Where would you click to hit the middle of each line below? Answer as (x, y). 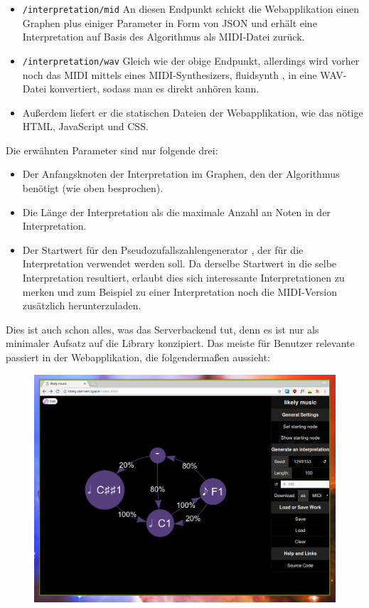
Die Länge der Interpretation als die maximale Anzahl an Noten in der (176, 212)
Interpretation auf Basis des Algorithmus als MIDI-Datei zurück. (164, 37)
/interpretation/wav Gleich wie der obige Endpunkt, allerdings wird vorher (191, 60)
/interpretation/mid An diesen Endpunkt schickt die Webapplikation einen (191, 9)
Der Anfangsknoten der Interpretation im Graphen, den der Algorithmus (181, 174)
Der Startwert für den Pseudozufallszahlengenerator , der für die (163, 249)
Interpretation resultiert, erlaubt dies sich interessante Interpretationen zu (183, 278)
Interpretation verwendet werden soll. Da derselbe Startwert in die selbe (180, 263)
